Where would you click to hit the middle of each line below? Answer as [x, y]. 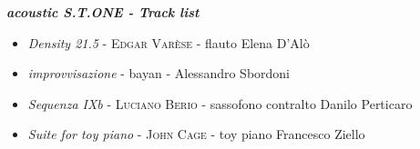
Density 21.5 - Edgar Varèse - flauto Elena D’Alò [169, 42]
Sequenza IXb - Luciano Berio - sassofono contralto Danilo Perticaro [220, 103]
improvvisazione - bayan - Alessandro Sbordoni [159, 73]
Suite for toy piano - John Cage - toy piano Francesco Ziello [196, 134]
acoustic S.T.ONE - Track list [103, 12]
